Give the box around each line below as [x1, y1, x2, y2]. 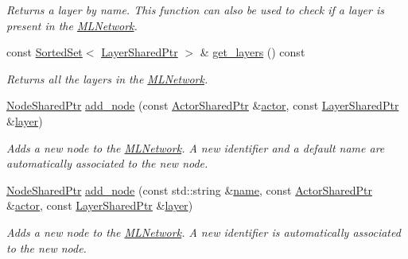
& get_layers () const [200, 44, 305, 60]
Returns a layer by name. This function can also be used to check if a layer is [6, 2, 384, 17]
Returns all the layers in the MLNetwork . [6, 70, 208, 87]
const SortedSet [6, 44, 83, 60]
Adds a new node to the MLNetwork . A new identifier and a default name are [6, 139, 385, 156]
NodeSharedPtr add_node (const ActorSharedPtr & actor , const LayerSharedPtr [6, 97, 399, 114]
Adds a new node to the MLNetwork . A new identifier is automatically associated [6, 223, 401, 240]
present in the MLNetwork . [6, 17, 138, 33]
